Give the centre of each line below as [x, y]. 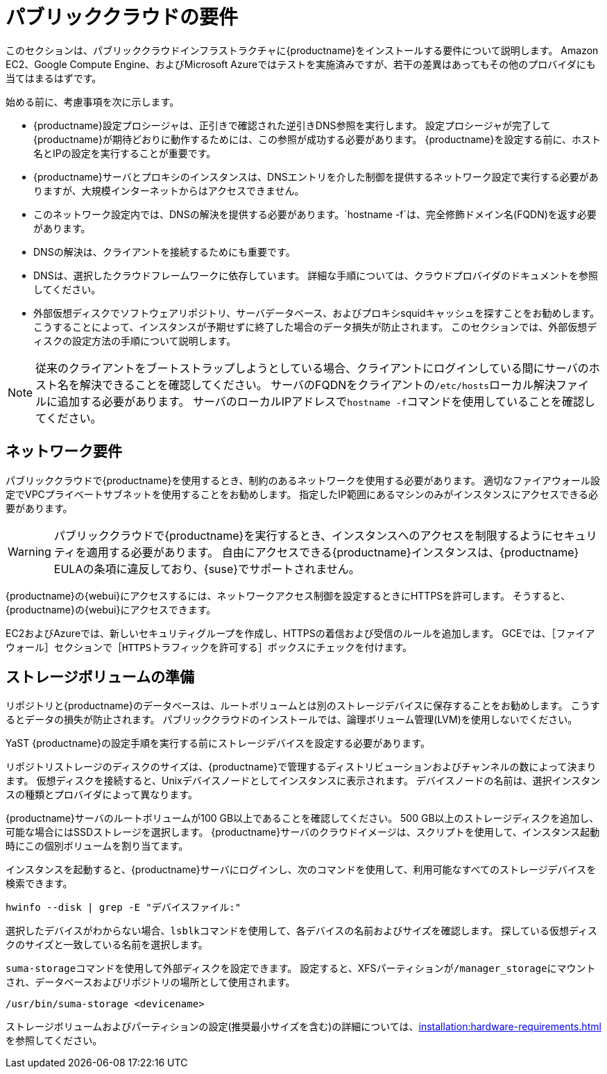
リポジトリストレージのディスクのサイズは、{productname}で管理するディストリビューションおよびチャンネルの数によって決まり [301, 767]
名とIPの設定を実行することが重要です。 [125, 153]
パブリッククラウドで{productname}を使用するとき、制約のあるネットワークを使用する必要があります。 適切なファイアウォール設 [303, 480]
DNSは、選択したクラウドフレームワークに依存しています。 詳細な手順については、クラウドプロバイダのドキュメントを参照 [316, 275]
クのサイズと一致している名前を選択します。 [107, 945]
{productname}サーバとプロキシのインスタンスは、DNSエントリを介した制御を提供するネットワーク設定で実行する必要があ [316, 176]
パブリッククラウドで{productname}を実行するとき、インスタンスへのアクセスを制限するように [303, 535]
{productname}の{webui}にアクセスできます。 [111, 609]
